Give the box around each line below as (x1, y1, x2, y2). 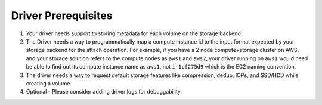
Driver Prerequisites (11, 9, 113, 22)
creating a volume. (26, 79, 72, 87)
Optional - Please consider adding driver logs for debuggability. (26, 88, 182, 95)
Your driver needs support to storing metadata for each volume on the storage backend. (26, 30, 243, 37)
